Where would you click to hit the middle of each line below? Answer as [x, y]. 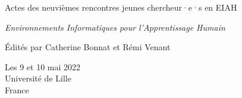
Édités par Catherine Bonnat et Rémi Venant [88, 47]
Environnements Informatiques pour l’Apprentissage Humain [115, 27]
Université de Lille [38, 78]
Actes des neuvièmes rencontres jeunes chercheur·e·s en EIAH [121, 7]
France [17, 89]
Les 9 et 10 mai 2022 [43, 66]
